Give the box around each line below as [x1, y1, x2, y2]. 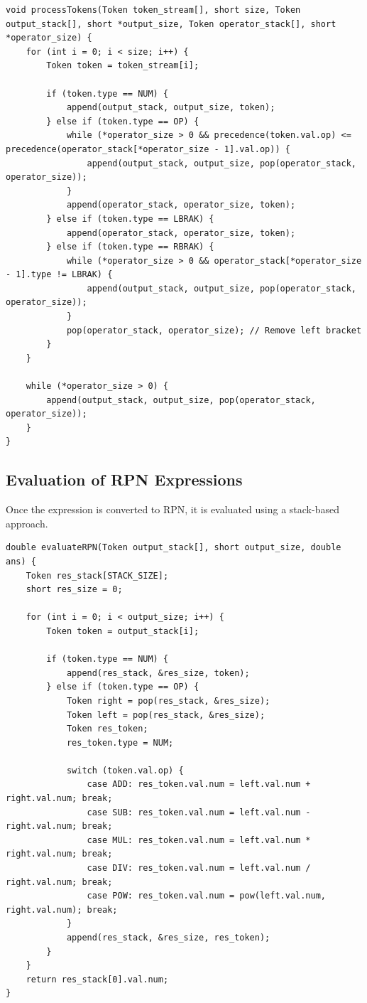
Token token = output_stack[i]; [46, 626, 199, 636]
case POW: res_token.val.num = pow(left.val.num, [87, 891, 327, 901]
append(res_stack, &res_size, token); [66, 667, 250, 678]
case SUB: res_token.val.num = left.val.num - [87, 807, 311, 817]
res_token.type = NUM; [66, 737, 174, 748]
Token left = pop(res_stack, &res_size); [66, 709, 265, 720]
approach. [6, 515, 48, 530]
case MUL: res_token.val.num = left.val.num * [87, 835, 311, 845]
